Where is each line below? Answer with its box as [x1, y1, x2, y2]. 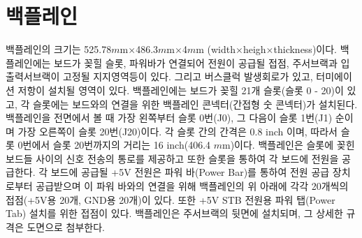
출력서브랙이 [6, 69, 60, 84]
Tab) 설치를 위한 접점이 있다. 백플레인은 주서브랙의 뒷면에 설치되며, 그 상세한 [6, 206, 343, 221]
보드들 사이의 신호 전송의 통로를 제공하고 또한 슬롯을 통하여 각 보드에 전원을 [6, 151, 339, 165]
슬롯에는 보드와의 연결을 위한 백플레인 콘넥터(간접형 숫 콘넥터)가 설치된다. [32, 96, 358, 111]
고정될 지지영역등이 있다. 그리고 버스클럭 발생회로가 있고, [62, 69, 313, 84]
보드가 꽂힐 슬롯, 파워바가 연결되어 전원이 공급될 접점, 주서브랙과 [54, 55, 338, 70]
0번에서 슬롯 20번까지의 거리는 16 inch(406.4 [17, 137, 211, 152]
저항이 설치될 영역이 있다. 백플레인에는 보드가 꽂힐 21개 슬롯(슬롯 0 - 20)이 [17, 82, 344, 97]
